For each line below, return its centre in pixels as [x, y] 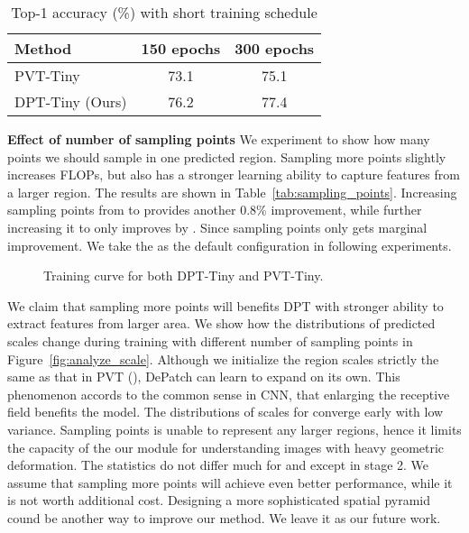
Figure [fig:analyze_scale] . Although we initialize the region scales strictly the [223, 358]
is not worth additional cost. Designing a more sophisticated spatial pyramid [219, 500]
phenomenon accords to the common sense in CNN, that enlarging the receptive [229, 394]
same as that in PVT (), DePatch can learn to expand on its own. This [204, 377]
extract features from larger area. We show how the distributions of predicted [221, 323]
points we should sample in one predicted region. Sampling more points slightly [227, 156]
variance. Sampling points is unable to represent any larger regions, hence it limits [234, 429]
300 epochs [275, 48]
